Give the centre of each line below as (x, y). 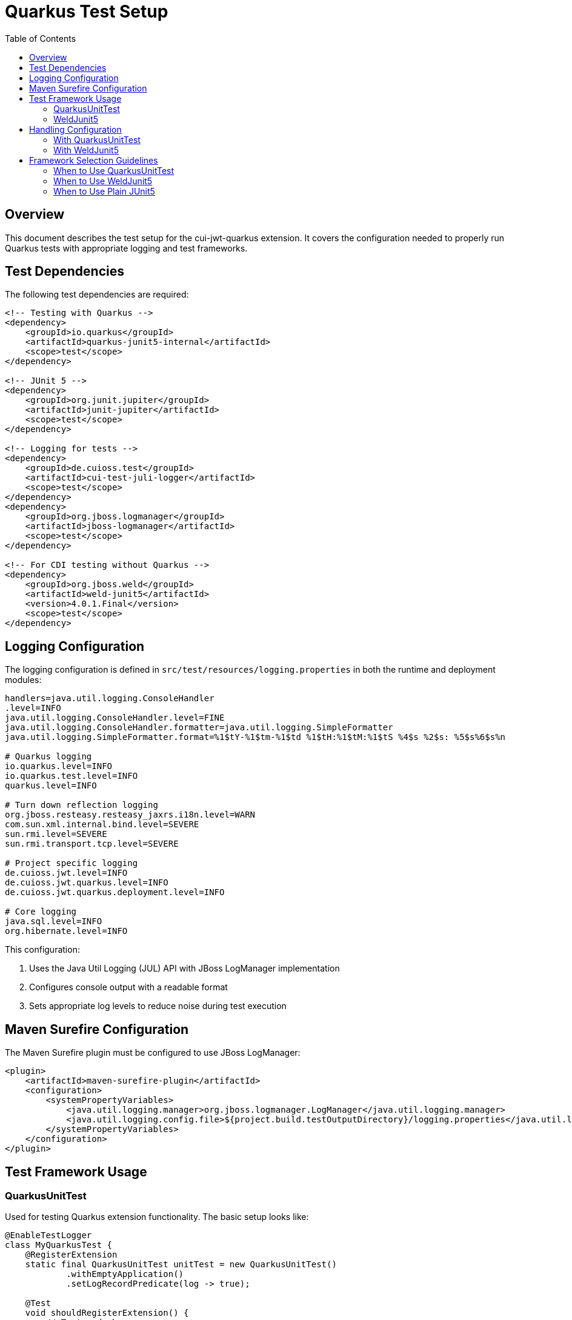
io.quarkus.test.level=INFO (71, 776)
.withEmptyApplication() (125, 1274)
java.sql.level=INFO (54, 922)
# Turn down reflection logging (81, 805)
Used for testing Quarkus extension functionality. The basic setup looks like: (157, 1217)
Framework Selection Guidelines (94, 160)
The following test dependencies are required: (97, 295)
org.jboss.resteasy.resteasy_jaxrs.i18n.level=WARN (130, 815)
